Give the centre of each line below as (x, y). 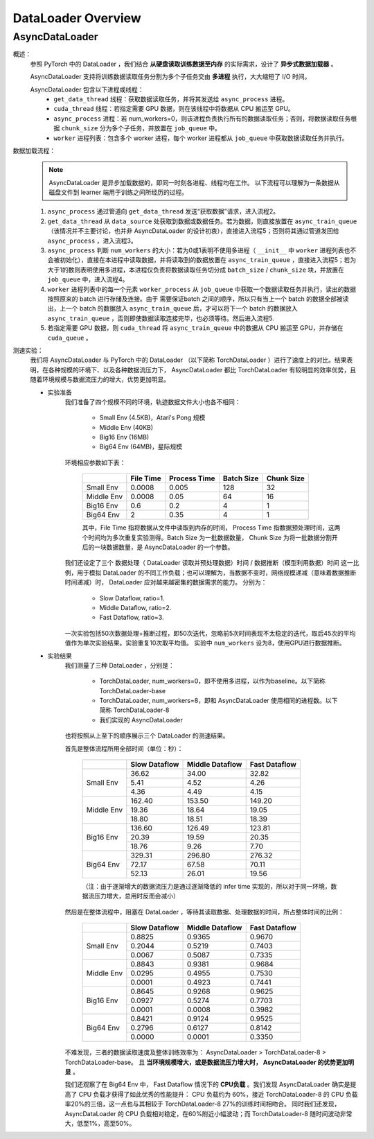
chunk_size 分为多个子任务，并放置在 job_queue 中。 (141, 128)
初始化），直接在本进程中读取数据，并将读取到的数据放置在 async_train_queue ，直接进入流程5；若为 (208, 260)
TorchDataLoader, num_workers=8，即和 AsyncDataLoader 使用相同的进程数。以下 (219, 701)
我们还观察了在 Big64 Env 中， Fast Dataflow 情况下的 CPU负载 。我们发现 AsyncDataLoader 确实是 (207, 1084)
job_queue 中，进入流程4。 (88, 279)
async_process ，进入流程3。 (92, 241)
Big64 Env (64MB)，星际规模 (141, 446)
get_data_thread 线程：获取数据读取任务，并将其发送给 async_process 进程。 (171, 99)
